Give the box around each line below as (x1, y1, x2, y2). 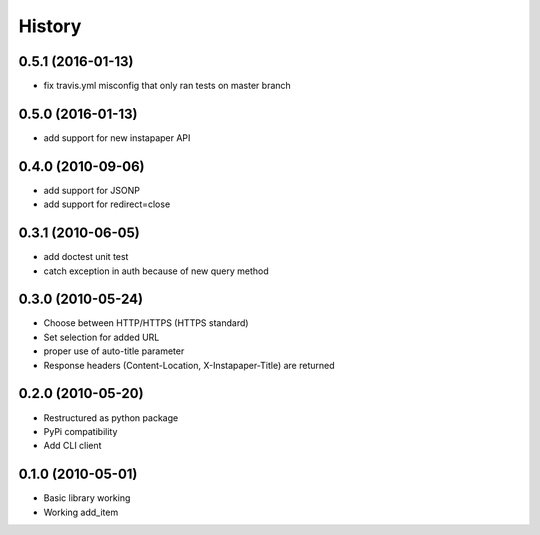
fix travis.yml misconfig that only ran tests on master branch (43, 80, 292, 92)
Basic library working (43, 492, 131, 504)
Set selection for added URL (43, 331, 160, 343)
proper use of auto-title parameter (43, 345, 185, 357)
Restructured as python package (43, 411, 179, 424)
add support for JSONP (43, 184, 140, 196)
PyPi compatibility (43, 425, 118, 437)
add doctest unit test (43, 251, 129, 263)
